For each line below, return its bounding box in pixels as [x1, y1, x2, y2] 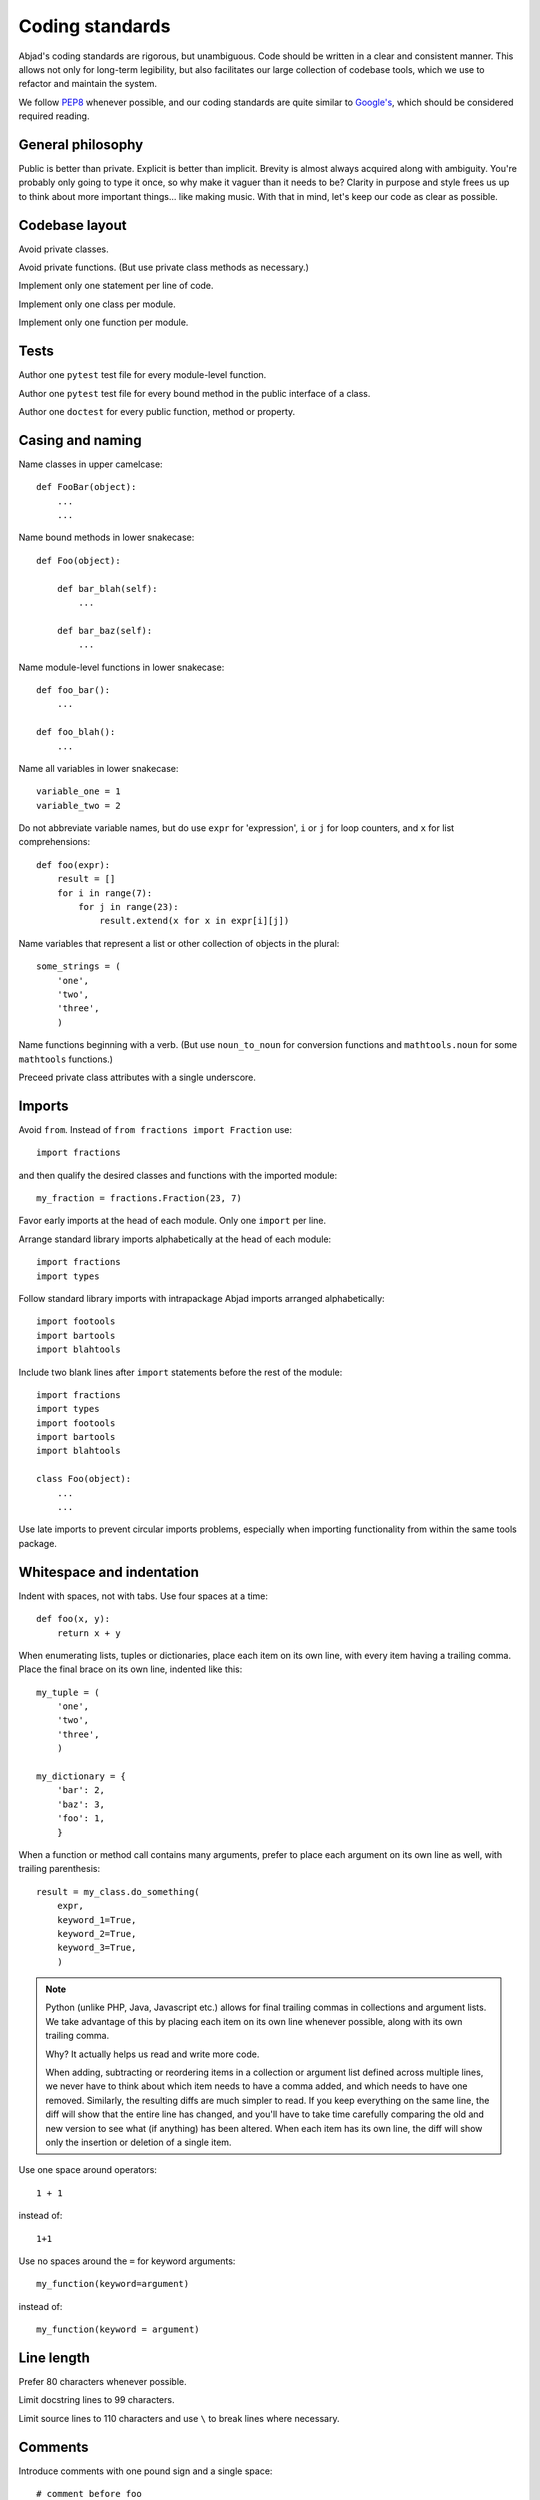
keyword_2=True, [56, 1928, 137, 1939]
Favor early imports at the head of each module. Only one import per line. [18, 1215, 327, 1227]
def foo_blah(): [36, 726, 116, 738]
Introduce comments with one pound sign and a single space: [18, 2465, 273, 2477]
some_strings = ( [36, 961, 121, 972]
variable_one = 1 [36, 786, 121, 797]
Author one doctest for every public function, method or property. [18, 405, 296, 417]
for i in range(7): [56, 887, 153, 899]
